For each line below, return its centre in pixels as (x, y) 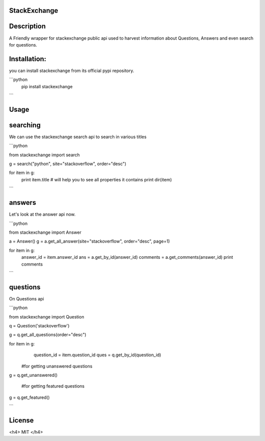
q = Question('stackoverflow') (39, 325)
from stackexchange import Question (47, 317)
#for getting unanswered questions (57, 366)
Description (27, 26)
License (21, 420)
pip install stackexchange (47, 86)
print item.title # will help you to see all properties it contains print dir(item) (97, 179)
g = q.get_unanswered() (33, 375)
